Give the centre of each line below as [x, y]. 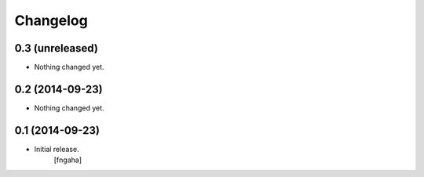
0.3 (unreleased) [56, 48]
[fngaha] [68, 160]
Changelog [51, 20]
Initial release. [57, 149]
